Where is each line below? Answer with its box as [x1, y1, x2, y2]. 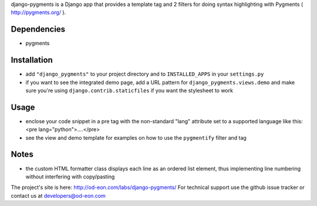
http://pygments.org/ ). [11, 9, 66, 16]
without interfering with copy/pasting [25, 173, 115, 180]
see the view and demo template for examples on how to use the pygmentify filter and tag [25, 134, 247, 141]
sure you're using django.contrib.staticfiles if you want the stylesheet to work [25, 87, 233, 94]
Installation [11, 55, 53, 65]
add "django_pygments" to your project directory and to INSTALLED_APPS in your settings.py [25, 70, 264, 77]
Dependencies [11, 24, 66, 35]
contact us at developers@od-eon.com [11, 192, 106, 199]
